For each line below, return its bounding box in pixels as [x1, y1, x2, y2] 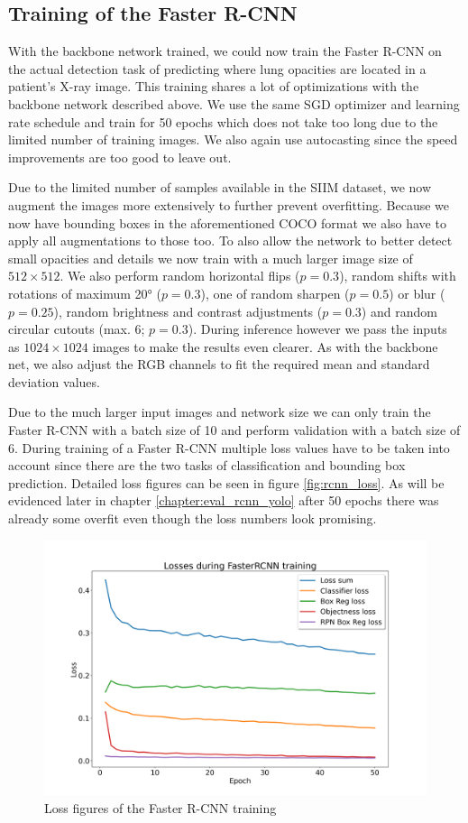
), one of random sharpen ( [200, 283, 350, 302]
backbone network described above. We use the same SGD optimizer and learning [8, 94, 460, 113]
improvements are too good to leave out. [8, 147, 232, 166]
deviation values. [8, 372, 100, 391]
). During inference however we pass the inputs [188, 319, 447, 338]
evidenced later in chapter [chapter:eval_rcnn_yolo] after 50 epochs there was [8, 491, 439, 510]
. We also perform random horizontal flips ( [60, 266, 300, 285]
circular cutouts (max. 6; [8, 319, 145, 338]
